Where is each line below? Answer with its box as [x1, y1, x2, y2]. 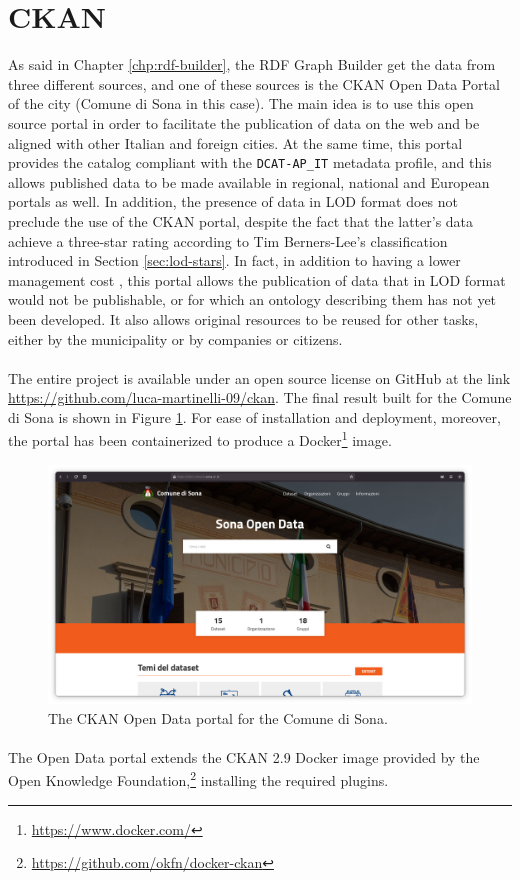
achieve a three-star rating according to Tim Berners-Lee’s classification [8, 230, 448, 251]
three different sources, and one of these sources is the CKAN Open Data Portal [8, 73, 500, 94]
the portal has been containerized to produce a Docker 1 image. [8, 427, 392, 451]
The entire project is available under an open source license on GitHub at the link [8, 367, 511, 388]
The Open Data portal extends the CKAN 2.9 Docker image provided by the [8, 746, 480, 767]
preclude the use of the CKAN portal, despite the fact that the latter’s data [8, 210, 474, 231]
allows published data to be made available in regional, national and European [8, 171, 490, 192]
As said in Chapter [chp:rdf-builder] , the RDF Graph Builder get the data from [8, 54, 496, 75]
